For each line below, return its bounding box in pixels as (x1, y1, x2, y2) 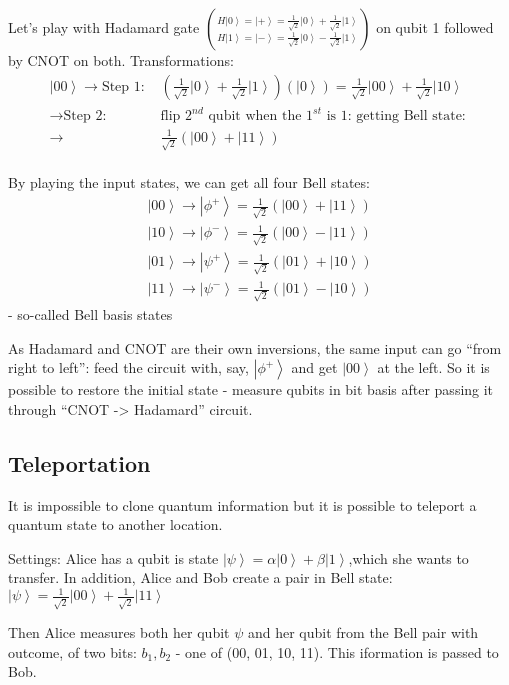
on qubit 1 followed (376, 17, 494, 37)
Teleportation (8, 447, 151, 478)
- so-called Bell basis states (8, 304, 173, 324)
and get (291, 357, 338, 378)
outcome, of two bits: (8, 641, 137, 662)
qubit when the (208, 109, 302, 124)
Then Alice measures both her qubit (8, 622, 230, 643)
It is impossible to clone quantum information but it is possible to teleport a (8, 494, 477, 515)
